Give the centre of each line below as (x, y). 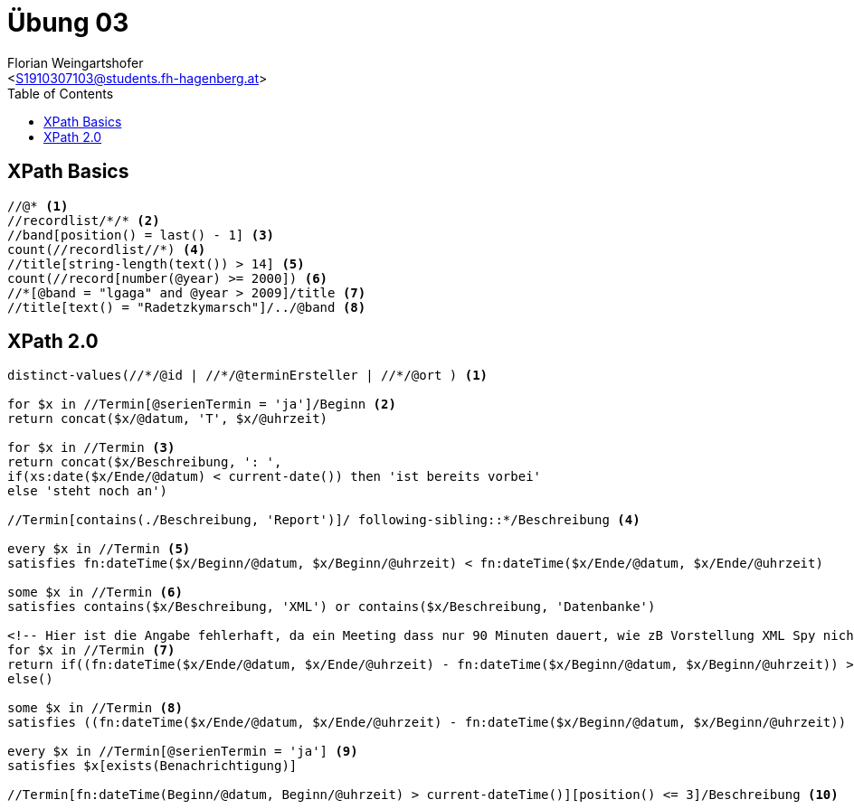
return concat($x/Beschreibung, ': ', (145, 462)
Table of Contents (61, 93)
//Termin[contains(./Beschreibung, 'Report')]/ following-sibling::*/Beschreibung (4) (324, 520)
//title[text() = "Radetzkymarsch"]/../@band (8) (187, 307)
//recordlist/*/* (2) (84, 220)
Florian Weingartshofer (76, 62)
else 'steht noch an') (88, 491)
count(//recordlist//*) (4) (107, 249)
